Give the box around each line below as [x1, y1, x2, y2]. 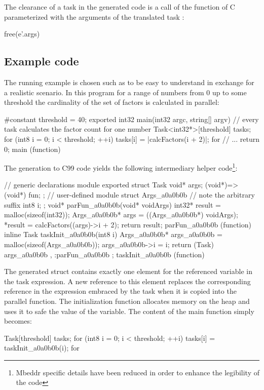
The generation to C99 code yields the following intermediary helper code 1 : [4, 161, 238, 173]
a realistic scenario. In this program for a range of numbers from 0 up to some [4, 87, 247, 97]
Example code [4, 53, 79, 69]
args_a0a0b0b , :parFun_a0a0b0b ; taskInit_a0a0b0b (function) [4, 249, 205, 259]
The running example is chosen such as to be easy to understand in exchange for [4, 76, 254, 87]
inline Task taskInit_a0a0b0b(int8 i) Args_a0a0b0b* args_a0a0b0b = [4, 229, 222, 240]
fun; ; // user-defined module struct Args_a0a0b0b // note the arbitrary [28, 189, 255, 200]
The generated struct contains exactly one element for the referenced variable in [4, 266, 252, 277]
